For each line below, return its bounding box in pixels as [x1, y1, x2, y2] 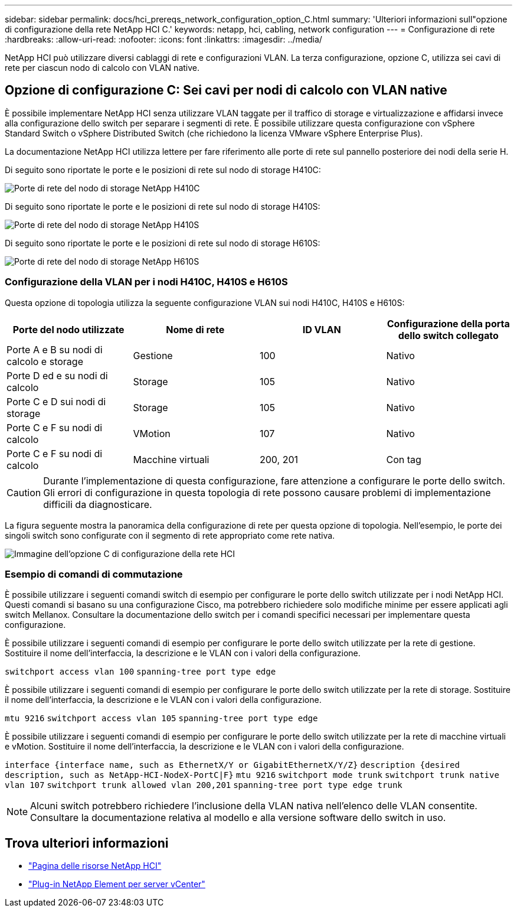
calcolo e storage [6, 355, 83, 367]
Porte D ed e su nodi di [6, 369, 108, 382]
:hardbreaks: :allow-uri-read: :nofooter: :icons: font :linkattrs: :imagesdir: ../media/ [5, 34, 322, 44]
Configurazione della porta [387, 317, 510, 330]
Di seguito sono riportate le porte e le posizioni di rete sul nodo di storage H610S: [5, 237, 320, 248]
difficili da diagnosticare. [43, 498, 152, 510]
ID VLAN [302, 323, 341, 336]
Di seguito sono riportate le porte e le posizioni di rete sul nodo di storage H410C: [5, 164, 321, 175]
